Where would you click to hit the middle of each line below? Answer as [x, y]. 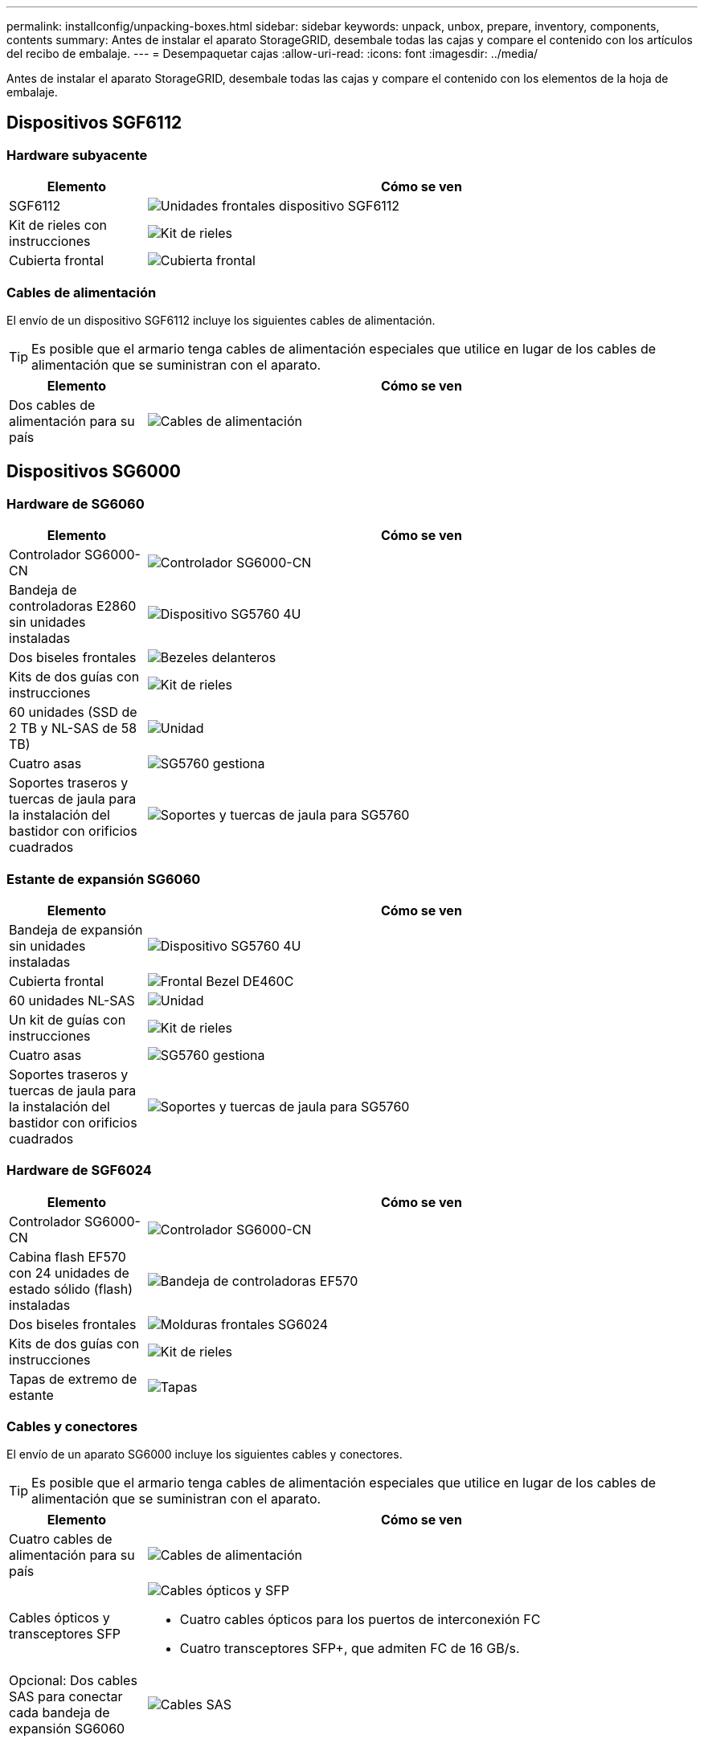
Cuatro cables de [61, 1539]
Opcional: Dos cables [73, 1681]
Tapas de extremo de [73, 1379]
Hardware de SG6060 [76, 503]
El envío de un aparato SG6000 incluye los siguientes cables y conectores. [205, 1455]
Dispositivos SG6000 [94, 472]
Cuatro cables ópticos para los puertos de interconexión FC [360, 1620]
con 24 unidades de [69, 1272]
